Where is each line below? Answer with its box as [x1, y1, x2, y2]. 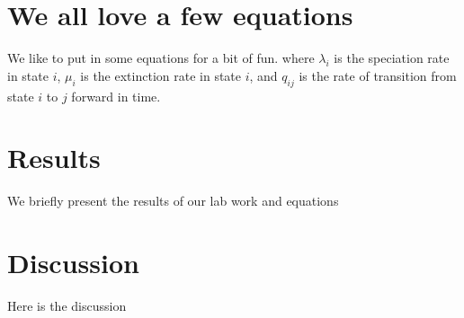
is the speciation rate [334, 49, 450, 67]
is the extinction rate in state [80, 66, 241, 84]
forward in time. [71, 86, 161, 105]
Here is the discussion [7, 296, 127, 314]
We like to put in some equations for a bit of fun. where [7, 49, 315, 67]
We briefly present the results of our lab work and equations [7, 191, 339, 210]
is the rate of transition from [299, 66, 457, 84]
